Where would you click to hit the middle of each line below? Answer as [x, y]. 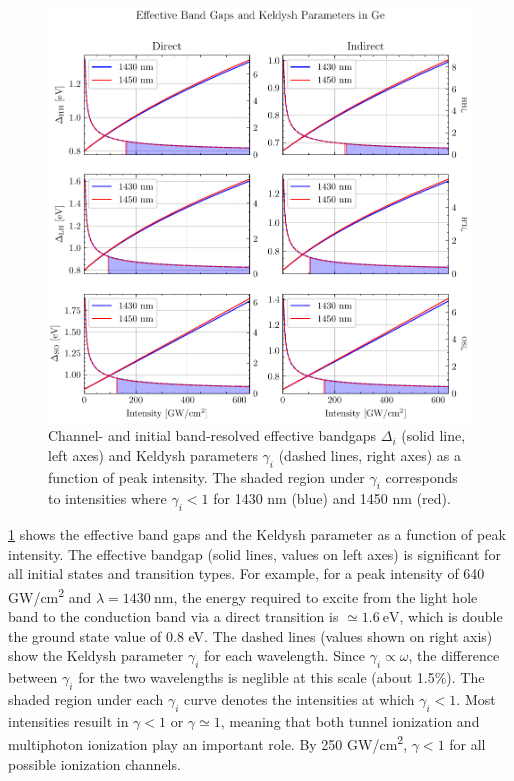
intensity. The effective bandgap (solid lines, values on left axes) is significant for [254, 553]
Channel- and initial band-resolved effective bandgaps [212, 435]
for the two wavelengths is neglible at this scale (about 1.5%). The [281, 677]
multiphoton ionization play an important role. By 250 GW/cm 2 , [208, 743]
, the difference [454, 655]
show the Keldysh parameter [96, 655]
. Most [476, 699]
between [33, 677]
